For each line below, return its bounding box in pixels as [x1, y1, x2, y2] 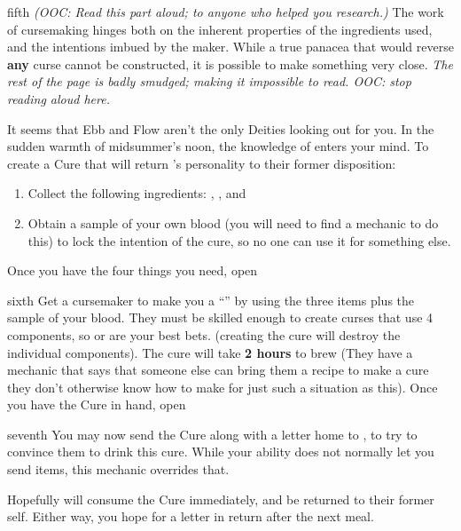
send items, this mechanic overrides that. [7, 460, 230, 479]
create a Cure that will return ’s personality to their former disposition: [7, 154, 396, 172]
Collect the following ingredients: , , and [27, 184, 246, 202]
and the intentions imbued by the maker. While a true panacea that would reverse [7, 37, 454, 56]
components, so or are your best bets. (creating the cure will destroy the [7, 325, 401, 344]
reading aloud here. [7, 89, 110, 107]
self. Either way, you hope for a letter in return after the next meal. [7, 507, 374, 526]
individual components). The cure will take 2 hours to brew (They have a [7, 343, 413, 361]
